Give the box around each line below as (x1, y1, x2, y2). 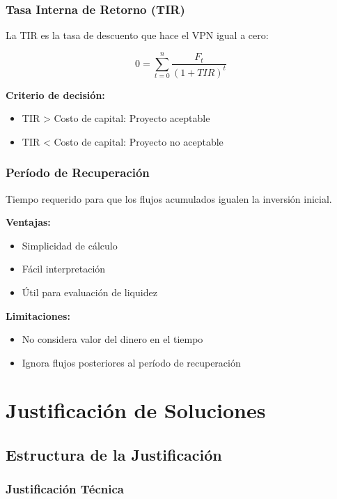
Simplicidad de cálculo (22, 238, 118, 252)
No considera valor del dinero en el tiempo (22, 332, 203, 346)
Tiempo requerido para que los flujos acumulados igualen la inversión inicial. (6, 191, 332, 206)
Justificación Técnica (6, 480, 124, 498)
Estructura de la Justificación (6, 444, 222, 466)
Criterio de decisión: (6, 87, 105, 102)
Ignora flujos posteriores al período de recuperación (22, 355, 241, 369)
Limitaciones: (6, 308, 70, 323)
